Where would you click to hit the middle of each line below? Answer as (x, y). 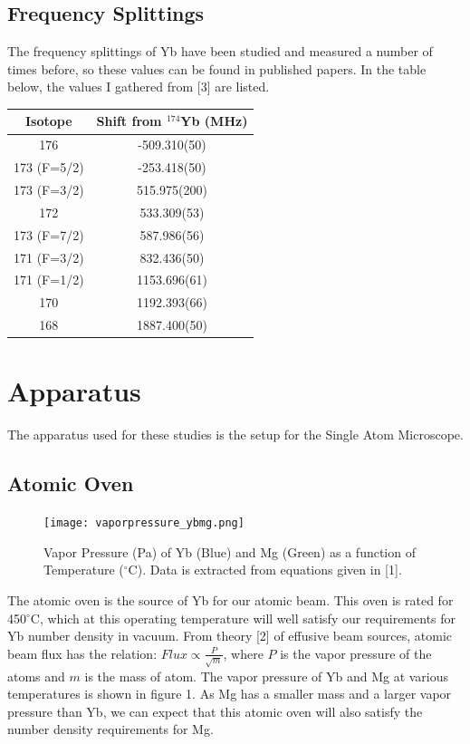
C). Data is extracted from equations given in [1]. (265, 570)
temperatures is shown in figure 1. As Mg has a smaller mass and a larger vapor (230, 694)
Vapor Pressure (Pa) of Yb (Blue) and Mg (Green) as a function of (230, 551)
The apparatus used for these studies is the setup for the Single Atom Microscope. (235, 435)
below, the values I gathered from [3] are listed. (139, 87)
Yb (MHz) (214, 121)
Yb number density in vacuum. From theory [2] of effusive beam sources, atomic (230, 636)
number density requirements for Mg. (110, 729)
